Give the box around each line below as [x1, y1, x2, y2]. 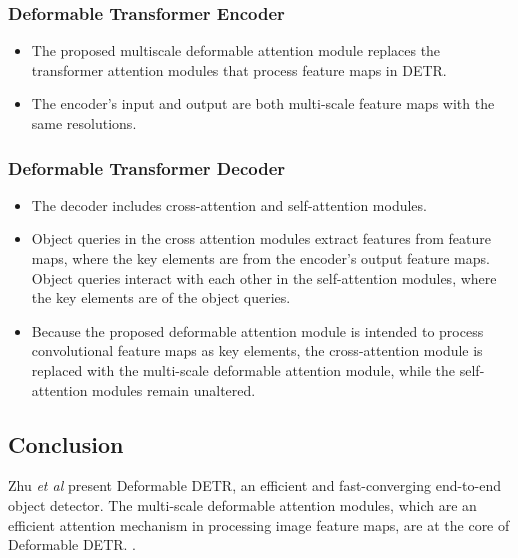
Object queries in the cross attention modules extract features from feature [31, 228, 491, 249]
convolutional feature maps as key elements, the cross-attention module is [31, 340, 483, 361]
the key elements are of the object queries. [31, 287, 291, 308]
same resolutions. [31, 113, 137, 133]
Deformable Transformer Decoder [8, 155, 286, 180]
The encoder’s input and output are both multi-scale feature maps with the [31, 93, 495, 114]
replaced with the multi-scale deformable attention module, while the [31, 359, 456, 380]
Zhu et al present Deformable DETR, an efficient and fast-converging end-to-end [8, 475, 502, 496]
